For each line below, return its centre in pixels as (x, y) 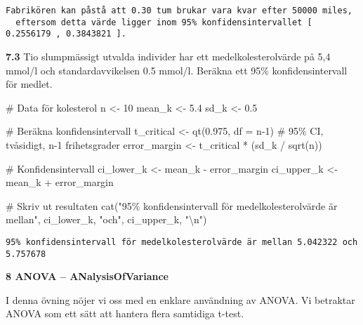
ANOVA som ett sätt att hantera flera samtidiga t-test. (125, 313)
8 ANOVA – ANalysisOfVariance (87, 276)
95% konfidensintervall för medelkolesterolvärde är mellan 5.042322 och (182, 242)
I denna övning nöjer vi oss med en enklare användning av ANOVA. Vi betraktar (180, 299)
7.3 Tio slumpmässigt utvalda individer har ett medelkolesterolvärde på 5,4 (168, 56)
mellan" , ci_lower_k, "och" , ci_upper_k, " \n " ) (106, 219)
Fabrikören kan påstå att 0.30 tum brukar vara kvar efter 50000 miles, (179, 11)
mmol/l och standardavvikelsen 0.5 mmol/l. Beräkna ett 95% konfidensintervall (177, 70)
